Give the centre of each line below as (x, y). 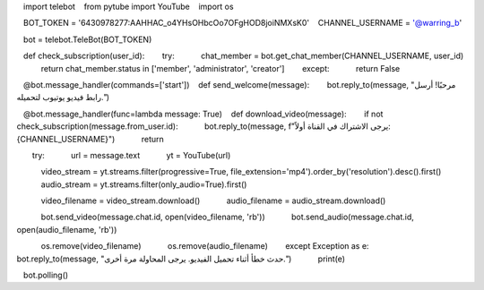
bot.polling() (46, 275)
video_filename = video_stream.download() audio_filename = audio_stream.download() (213, 200)
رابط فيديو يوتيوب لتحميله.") (63, 98)
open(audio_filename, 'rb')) (67, 229)
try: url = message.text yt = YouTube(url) (131, 155)
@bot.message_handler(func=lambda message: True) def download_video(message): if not (203, 114)
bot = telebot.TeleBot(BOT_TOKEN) (87, 39)
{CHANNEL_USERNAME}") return (91, 139)
